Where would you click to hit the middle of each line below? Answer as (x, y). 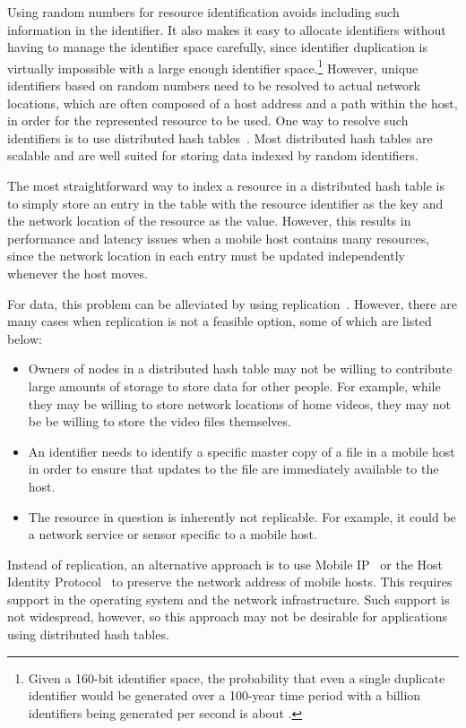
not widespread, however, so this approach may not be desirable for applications (227, 617)
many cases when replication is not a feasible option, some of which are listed (220, 321)
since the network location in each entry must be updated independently (206, 256)
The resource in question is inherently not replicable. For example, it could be (242, 516)
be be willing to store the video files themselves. (160, 421)
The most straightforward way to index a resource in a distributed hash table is (226, 185)
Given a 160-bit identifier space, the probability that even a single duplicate (237, 677)
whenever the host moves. (78, 273)
